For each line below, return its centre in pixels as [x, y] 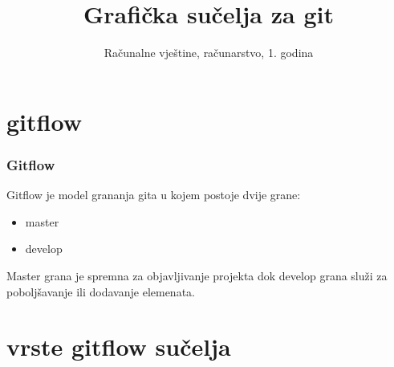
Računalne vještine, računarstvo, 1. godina [209, 53]
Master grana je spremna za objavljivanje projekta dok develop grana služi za [197, 275]
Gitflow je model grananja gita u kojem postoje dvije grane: [154, 195]
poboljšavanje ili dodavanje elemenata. [101, 291]
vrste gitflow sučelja [119, 347]
